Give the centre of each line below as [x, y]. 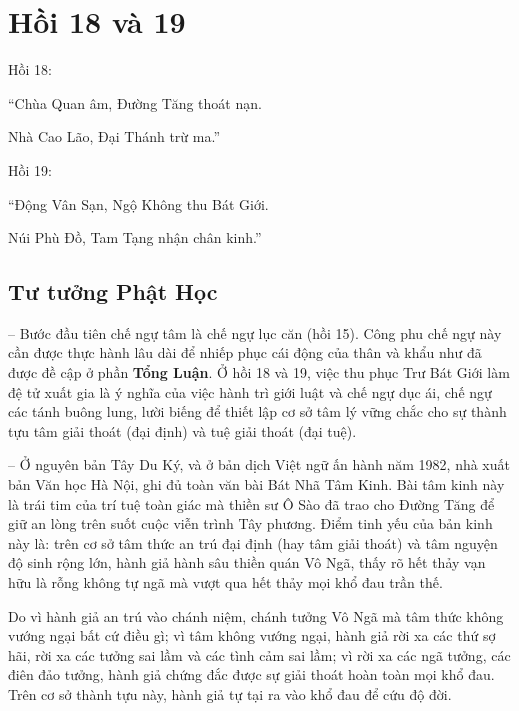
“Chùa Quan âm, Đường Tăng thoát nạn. [135, 102]
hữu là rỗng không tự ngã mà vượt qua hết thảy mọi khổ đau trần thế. [225, 582]
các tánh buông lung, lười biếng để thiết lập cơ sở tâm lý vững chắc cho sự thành [257, 411]
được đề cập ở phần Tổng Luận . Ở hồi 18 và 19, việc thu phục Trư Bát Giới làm [259, 372]
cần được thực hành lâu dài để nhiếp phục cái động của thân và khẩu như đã [245, 352]
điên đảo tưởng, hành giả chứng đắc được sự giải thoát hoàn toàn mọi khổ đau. [251, 674]
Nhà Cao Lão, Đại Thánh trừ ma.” [114, 136]
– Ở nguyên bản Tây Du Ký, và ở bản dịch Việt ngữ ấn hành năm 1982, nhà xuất [259, 464]
